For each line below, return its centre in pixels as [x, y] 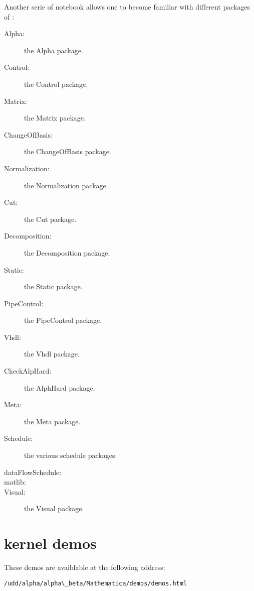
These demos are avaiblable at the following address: [85, 567]
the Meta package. [52, 421]
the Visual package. [54, 508]
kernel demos [50, 543]
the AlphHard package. [60, 387]
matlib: [15, 482]
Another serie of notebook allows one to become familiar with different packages [127, 7]
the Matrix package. [55, 118]
